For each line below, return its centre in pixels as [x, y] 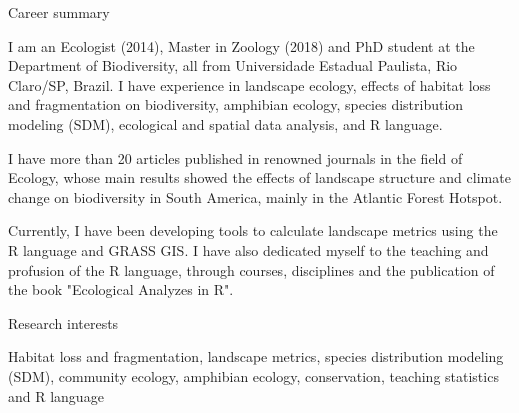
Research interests [63, 322]
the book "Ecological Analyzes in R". [121, 289]
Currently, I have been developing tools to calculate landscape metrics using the [253, 230]
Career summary [59, 12]
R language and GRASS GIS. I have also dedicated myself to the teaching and [248, 249]
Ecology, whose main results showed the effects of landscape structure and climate [259, 177]
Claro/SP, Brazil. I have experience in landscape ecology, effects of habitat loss [249, 84]
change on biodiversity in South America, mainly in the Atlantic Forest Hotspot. [255, 196]
